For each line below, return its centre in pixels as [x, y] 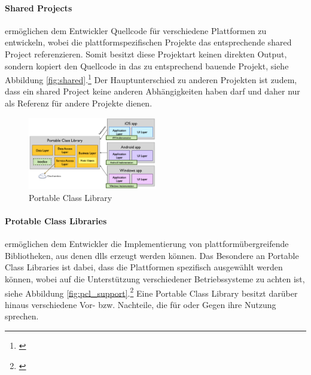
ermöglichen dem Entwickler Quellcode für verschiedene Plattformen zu [136, 30]
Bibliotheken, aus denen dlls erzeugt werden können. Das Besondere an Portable [152, 255]
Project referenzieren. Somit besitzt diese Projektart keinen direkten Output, [146, 54]
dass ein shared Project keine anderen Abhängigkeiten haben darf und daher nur [153, 91]
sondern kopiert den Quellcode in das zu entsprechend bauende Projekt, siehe [147, 65]
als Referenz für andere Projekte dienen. [79, 103]
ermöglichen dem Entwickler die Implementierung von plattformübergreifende [147, 244]
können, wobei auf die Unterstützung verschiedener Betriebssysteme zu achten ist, [155, 278]
